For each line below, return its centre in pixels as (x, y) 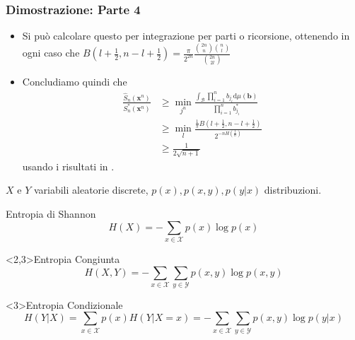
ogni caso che (51, 53)
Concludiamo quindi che (75, 82)
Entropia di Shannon (51, 214)
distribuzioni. (293, 190)
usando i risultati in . (68, 166)
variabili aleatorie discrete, (91, 190)
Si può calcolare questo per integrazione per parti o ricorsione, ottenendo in (186, 36)
